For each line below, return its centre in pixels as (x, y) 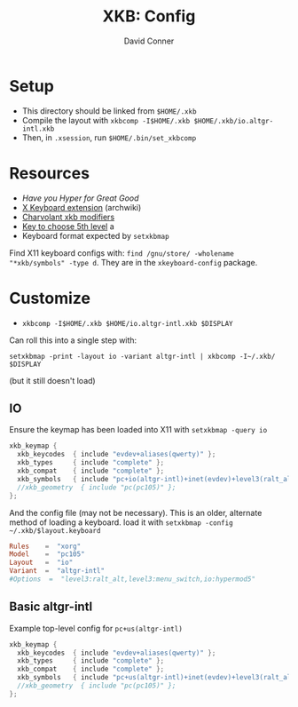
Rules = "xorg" (45, 546)
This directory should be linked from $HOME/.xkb (109, 111)
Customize (50, 298)
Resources (50, 173)
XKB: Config (149, 16)
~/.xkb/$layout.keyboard (55, 530)
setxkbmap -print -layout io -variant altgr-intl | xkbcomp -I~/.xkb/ (142, 356)
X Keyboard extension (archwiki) (82, 207)
